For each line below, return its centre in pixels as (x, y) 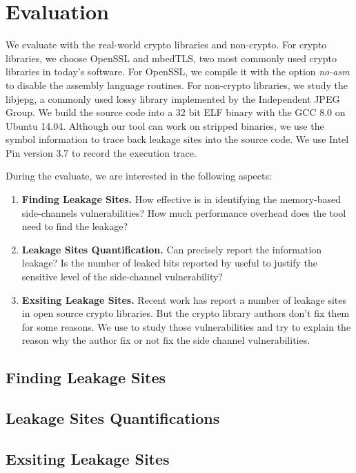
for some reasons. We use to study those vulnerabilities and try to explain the (186, 326)
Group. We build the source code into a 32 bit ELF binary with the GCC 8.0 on (176, 112)
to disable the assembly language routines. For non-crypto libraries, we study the (177, 85)
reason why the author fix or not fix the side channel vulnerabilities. (166, 340)
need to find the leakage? (75, 226)
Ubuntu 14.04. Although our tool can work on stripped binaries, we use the (165, 125)
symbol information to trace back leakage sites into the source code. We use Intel (177, 139)
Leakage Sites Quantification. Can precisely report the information (172, 249)
